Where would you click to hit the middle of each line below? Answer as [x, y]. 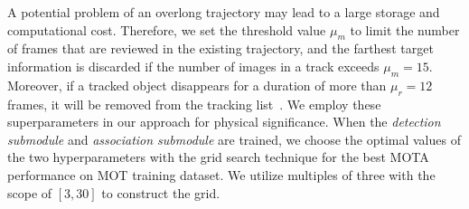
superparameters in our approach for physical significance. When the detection [224, 122]
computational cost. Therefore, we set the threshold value [167, 29]
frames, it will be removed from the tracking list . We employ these [194, 104]
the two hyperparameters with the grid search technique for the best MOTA [218, 157]
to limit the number [405, 29]
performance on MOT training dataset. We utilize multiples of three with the [221, 174]
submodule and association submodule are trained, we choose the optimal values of [234, 139]
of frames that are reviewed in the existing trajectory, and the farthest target [220, 48]
